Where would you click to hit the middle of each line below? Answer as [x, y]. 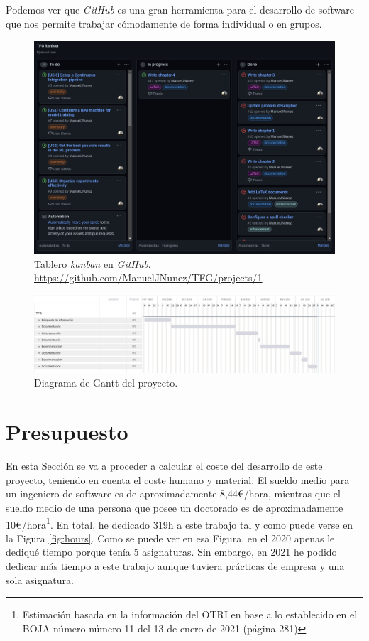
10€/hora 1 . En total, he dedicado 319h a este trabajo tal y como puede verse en [180, 523]
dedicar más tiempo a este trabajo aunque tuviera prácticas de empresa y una [175, 566]
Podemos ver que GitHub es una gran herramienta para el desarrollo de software [180, 9]
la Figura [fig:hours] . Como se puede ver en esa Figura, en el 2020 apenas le [170, 538]
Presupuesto [67, 432]
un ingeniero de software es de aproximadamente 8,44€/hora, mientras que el [173, 494]
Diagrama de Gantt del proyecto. [106, 383]
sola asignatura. [40, 580]
